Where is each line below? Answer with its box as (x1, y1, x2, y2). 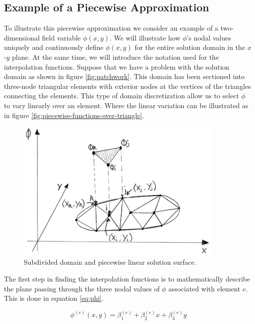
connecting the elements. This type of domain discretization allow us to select (4, 90, 239, 101)
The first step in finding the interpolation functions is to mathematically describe (4, 273, 250, 283)
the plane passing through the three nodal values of (4, 283, 160, 293)
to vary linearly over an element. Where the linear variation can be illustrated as (4, 100, 249, 110)
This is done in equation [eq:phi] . (4, 293, 104, 303)
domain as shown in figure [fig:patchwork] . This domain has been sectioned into (4, 71, 245, 81)
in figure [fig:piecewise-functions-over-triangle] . (4, 110, 144, 120)
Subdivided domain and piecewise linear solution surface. (24, 257, 197, 267)
